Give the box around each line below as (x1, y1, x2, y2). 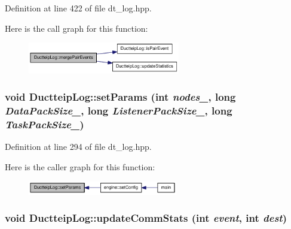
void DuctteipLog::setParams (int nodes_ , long (5, 89, 236, 104)
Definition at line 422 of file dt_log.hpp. (5, 2, 152, 14)
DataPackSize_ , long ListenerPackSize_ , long (5, 103, 232, 118)
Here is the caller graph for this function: (5, 161, 155, 173)
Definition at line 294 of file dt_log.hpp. (5, 140, 152, 153)
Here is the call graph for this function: (5, 22, 148, 34)
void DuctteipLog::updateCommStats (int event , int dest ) (5, 210, 287, 225)
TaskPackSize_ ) (5, 117, 84, 132)
